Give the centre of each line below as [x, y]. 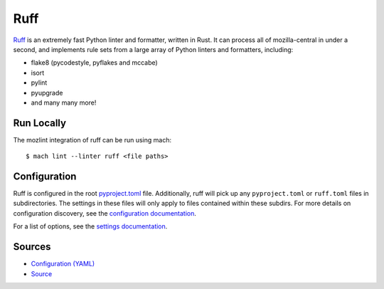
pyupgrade [47, 93]
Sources [32, 247]
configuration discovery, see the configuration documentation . [105, 213]
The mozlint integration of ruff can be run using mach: [92, 140]
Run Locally [40, 123]
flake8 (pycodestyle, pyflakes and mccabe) [94, 63]
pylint [39, 83]
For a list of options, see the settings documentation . [90, 226]
